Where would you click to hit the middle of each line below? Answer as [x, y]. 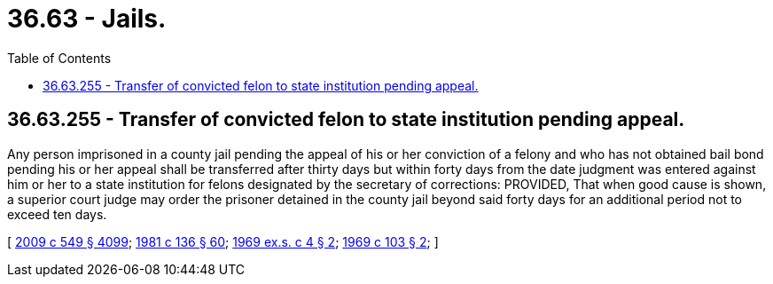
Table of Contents [59, 58]
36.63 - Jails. [87, 19]
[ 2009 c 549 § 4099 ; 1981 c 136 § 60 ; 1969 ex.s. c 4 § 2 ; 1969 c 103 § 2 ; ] [223, 241]
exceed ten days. [57, 214]
